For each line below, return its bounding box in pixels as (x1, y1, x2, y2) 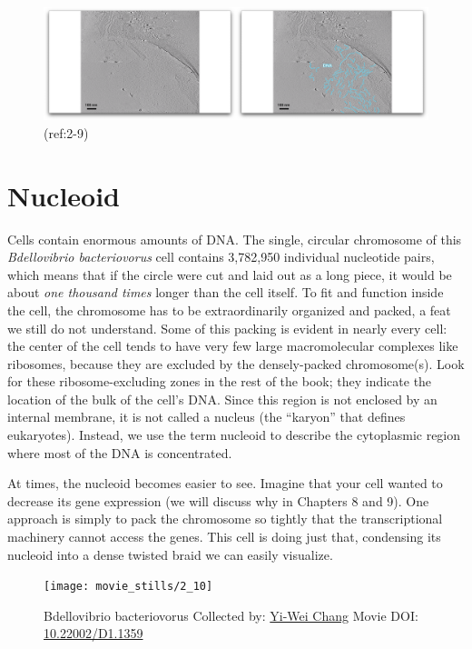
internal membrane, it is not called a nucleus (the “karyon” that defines (7, 407, 406, 426)
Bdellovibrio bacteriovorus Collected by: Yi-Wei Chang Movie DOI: (44, 605, 418, 624)
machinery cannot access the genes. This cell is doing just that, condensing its (7, 527, 441, 546)
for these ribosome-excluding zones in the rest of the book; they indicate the (7, 372, 432, 391)
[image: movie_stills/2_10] (44, 580, 213, 594)
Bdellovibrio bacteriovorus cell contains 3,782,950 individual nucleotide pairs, (7, 247, 435, 266)
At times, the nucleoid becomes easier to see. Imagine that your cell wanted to (7, 474, 443, 493)
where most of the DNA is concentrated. (7, 443, 232, 462)
